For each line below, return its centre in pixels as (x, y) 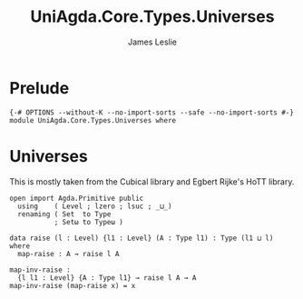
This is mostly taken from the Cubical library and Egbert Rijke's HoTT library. (152, 181)
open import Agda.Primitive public (77, 198)
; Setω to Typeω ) (89, 222)
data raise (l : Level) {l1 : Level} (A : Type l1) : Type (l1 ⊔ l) (142, 238)
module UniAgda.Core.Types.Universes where (93, 120)
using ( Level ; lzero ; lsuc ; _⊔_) (95, 206)
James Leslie (152, 42)
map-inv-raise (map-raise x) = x (73, 285)
